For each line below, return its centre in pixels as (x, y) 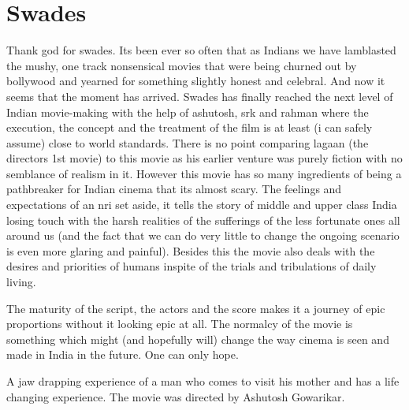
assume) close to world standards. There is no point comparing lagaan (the (188, 142)
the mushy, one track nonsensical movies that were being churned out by (182, 65)
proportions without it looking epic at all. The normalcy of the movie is (180, 324)
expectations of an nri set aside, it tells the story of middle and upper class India (202, 205)
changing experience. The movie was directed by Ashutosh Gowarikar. (176, 396)
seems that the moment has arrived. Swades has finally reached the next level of (200, 96)
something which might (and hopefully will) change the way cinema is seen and (198, 339)
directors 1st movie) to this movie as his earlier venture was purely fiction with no (204, 158)
